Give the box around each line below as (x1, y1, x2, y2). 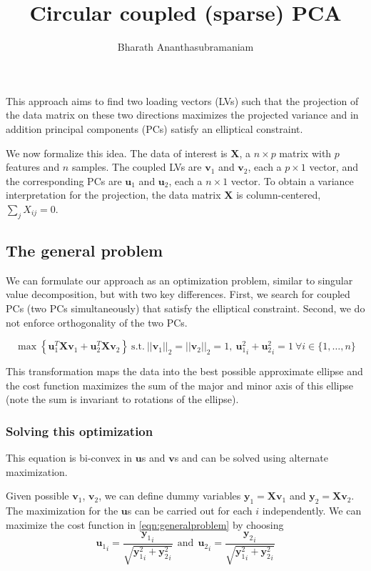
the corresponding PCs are (6, 173, 122, 188)
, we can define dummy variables (98, 488, 241, 503)
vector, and (309, 159, 358, 174)
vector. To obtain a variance (230, 173, 354, 188)
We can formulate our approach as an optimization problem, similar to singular (6, 272, 353, 287)
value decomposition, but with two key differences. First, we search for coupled (6, 287, 350, 302)
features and (6, 159, 60, 174)
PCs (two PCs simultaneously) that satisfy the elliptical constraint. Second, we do (6, 301, 365, 316)
